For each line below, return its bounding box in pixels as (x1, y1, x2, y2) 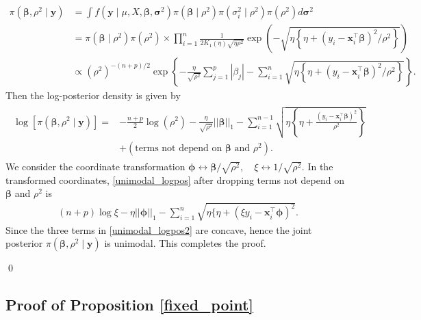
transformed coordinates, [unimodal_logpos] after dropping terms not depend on (5, 172, 344, 187)
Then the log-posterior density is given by (5, 88, 181, 103)
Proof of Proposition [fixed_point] (5, 294, 254, 315)
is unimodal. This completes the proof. (104, 236, 266, 250)
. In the (301, 159, 333, 174)
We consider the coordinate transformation (5, 159, 186, 174)
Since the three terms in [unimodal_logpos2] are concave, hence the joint (5, 222, 312, 237)
